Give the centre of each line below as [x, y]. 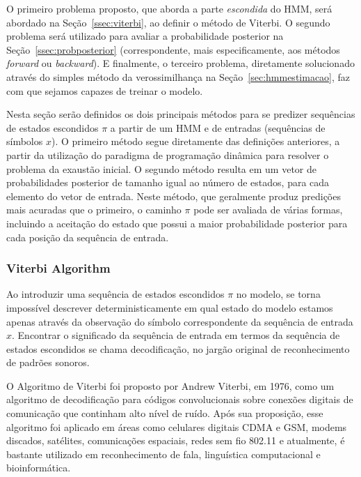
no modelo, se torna [278, 294]
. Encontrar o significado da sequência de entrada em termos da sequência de [176, 335]
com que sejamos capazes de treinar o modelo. [105, 90]
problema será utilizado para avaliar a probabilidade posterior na [145, 36]
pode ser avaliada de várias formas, [268, 210]
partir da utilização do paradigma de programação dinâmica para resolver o [168, 154]
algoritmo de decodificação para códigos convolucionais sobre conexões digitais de [180, 399]
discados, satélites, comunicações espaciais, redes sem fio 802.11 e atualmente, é [176, 440]
